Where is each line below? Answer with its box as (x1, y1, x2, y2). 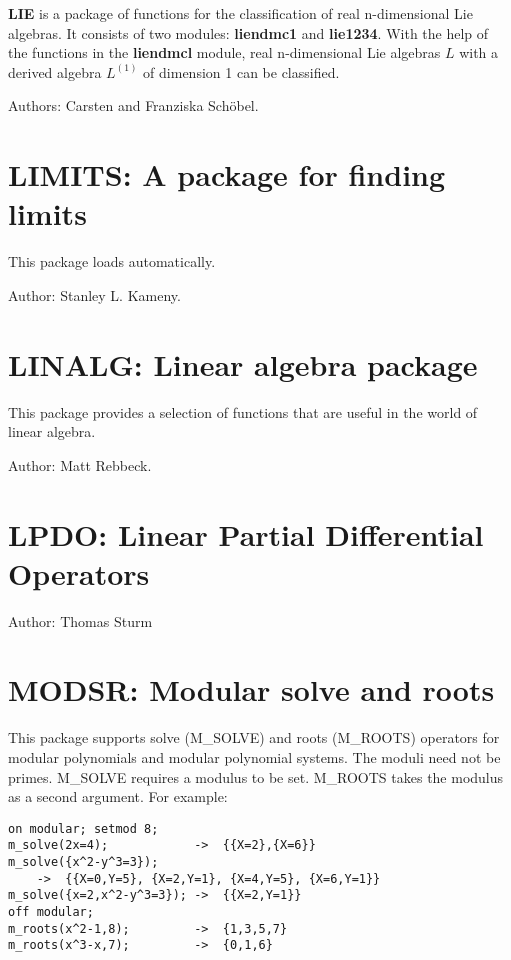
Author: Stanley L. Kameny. (8, 284, 181, 305)
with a (459, 42, 499, 63)
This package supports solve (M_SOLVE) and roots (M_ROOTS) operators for (8, 727, 500, 748)
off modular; (8, 905, 94, 920)
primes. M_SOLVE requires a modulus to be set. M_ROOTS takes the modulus (8, 766, 504, 787)
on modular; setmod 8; (8, 821, 159, 836)
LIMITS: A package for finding (8, 154, 446, 195)
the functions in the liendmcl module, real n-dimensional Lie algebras (8, 42, 441, 63)
